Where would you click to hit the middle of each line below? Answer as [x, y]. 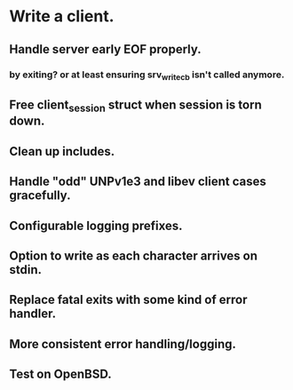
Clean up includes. [62, 151]
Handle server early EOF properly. [105, 49]
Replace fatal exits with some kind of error [128, 300]
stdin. [26, 270]
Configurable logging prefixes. [96, 225]
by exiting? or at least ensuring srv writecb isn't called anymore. [147, 75]
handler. [33, 314]
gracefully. [40, 196]
